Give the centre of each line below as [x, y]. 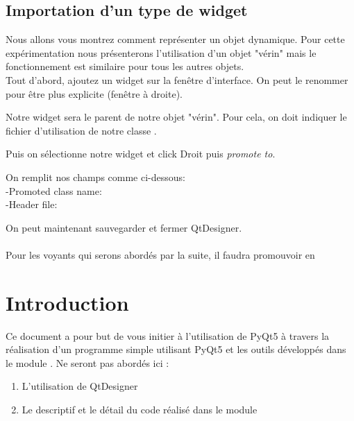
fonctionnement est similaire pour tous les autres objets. [125, 66]
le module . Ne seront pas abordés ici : [87, 362]
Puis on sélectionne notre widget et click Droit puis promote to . [141, 154]
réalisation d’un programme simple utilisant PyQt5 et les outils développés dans [176, 349]
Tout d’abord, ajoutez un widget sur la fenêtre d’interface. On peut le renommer [177, 79]
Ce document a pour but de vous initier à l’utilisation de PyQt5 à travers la [168, 335]
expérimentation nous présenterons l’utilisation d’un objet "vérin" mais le [161, 52]
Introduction [67, 302]
